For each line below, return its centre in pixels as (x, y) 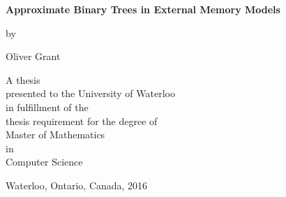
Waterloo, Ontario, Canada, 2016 (77, 185)
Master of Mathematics (55, 134)
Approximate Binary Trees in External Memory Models (143, 9)
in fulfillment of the (47, 107)
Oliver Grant (33, 56)
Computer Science (44, 162)
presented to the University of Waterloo (90, 93)
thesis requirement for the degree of (82, 121)
